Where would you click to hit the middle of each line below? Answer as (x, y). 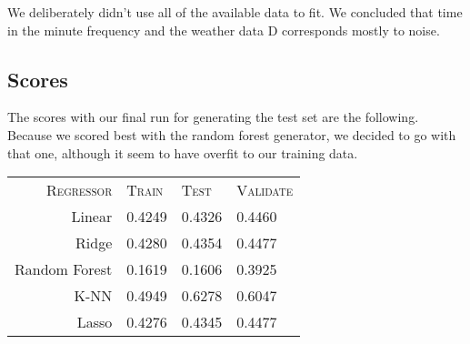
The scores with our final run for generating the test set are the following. (213, 117)
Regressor (79, 190)
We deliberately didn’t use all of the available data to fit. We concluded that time (235, 12)
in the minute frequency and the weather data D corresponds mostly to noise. (224, 30)
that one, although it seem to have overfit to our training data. (183, 152)
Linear (92, 217)
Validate (265, 190)
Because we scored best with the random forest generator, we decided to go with (232, 134)
